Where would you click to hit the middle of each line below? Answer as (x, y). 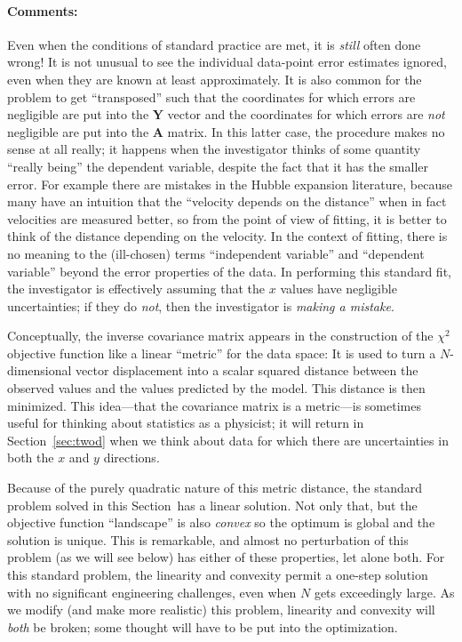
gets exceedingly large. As (384, 592)
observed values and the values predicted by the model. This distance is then (216, 388)
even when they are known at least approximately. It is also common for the (215, 79)
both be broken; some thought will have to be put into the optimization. (203, 626)
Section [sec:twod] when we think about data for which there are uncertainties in (228, 440)
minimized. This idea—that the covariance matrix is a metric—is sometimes (214, 405)
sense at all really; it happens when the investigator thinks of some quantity (214, 149)
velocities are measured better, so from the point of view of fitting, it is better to (227, 218)
